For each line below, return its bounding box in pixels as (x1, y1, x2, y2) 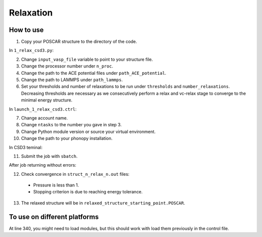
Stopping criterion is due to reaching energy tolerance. (33, 189, 143, 195)
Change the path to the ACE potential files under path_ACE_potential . (21, 70, 166, 76)
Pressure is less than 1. (33, 182, 79, 188)
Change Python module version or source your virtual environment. (21, 129, 156, 135)
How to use (9, 26, 44, 34)
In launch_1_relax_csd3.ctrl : (9, 106, 77, 112)
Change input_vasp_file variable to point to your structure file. (21, 56, 153, 62)
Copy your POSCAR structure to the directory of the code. (21, 39, 137, 45)
